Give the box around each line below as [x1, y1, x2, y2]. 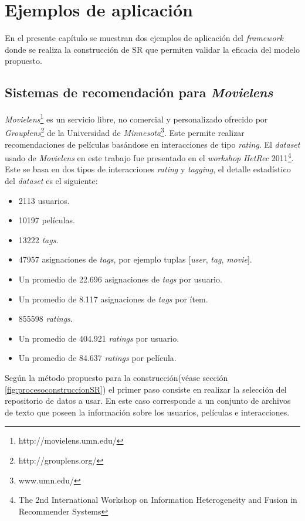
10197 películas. [18, 214, 75, 226]
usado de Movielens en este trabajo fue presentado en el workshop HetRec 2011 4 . [5, 150, 294, 164]
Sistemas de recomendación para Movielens [5, 83, 273, 101]
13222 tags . [18, 233, 59, 246]
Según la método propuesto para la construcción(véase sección [5, 371, 228, 383]
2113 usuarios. [18, 194, 70, 206]
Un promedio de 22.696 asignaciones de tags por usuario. [18, 273, 222, 285]
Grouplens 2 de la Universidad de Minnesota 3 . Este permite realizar [5, 125, 245, 139]
